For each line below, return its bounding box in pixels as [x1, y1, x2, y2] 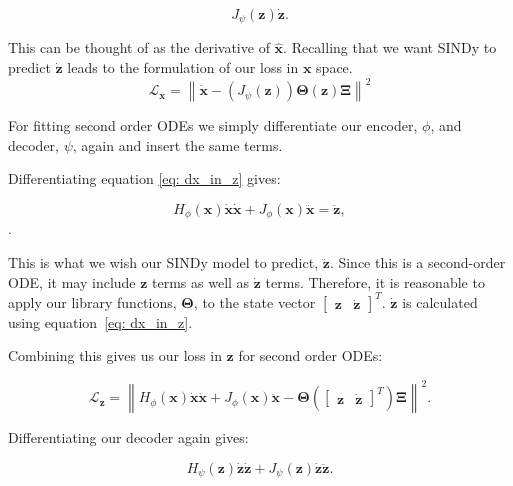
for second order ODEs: [238, 345, 383, 366]
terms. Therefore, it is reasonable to [265, 271, 485, 292]
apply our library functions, [8, 291, 177, 312]
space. [316, 57, 353, 78]
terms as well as [152, 271, 250, 292]
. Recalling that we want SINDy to [283, 37, 497, 58]
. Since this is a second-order [329, 251, 506, 272]
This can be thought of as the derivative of [8, 37, 270, 58]
